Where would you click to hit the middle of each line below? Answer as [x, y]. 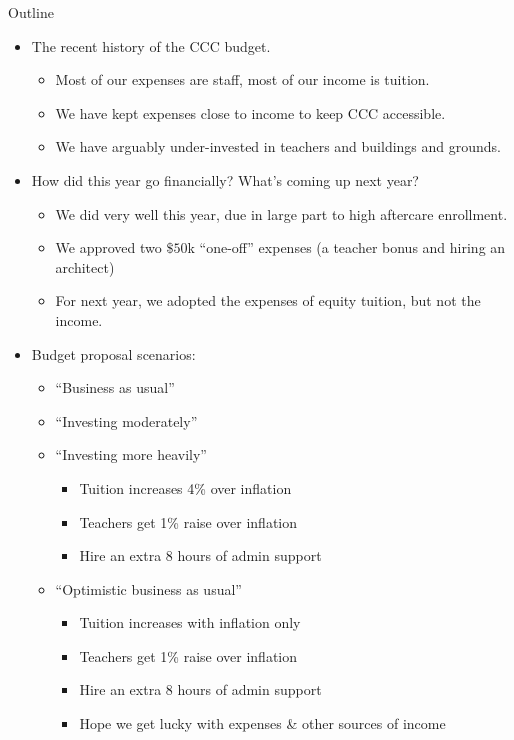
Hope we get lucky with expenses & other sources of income [262, 723]
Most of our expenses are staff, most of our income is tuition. [242, 79]
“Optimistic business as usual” [148, 588]
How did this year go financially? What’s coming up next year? [225, 179]
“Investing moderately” [126, 420]
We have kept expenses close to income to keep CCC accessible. [250, 112]
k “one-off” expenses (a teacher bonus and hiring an [346, 247]
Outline [31, 12]
